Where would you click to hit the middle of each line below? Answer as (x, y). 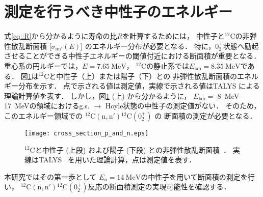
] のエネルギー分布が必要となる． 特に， (148, 46)
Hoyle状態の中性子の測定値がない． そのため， (183, 106)
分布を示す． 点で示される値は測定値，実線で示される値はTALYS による (139, 86)
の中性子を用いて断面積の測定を (194, 176)
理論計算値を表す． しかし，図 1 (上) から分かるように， (98, 95)
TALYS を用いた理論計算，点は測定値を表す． (117, 160)
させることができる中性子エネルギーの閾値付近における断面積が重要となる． (133, 56)
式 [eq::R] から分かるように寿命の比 (61, 36)
